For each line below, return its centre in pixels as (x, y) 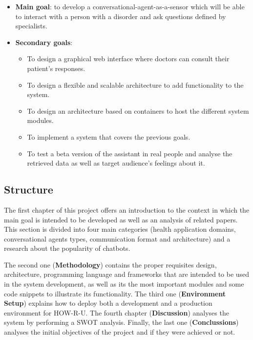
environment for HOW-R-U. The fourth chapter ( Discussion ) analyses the (116, 312)
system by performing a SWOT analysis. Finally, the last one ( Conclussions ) (121, 322)
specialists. (31, 26)
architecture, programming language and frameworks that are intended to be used (127, 274)
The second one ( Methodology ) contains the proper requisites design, (110, 264)
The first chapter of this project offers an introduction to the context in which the (127, 209)
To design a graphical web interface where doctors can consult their (128, 59)
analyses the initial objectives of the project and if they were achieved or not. (120, 332)
